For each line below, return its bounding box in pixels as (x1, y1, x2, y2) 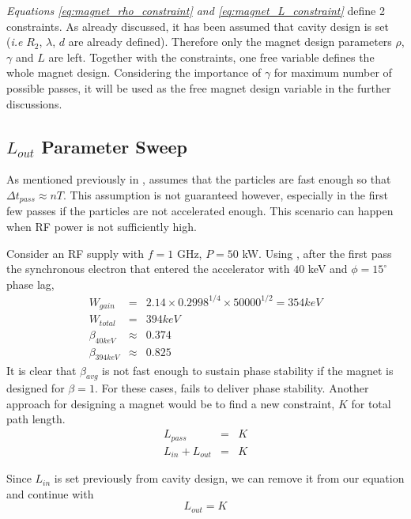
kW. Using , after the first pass (242, 244, 392, 261)
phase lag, (6, 275, 55, 292)
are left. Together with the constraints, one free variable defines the (48, 48, 375, 65)
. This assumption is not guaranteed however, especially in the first (63, 186, 388, 203)
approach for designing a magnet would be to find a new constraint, (6, 395, 335, 411)
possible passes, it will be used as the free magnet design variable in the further (6, 79, 391, 96)
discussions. (6, 95, 62, 112)
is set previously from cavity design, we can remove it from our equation (54, 470, 405, 487)
